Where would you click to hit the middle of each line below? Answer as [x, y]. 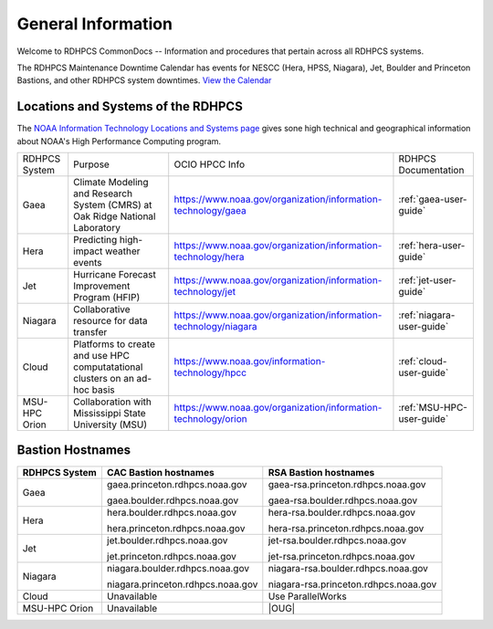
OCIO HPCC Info [210, 164]
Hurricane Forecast [115, 275]
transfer [90, 332]
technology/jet [205, 292]
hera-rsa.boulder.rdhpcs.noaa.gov [341, 512]
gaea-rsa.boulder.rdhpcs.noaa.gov [343, 500]
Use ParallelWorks [307, 596]
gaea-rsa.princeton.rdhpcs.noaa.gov [347, 484]
